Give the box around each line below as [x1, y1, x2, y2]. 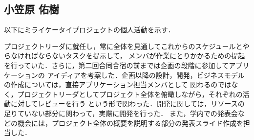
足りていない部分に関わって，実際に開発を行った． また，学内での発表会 [4, 108, 238, 118]
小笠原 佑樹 [4, 1, 60, 17]
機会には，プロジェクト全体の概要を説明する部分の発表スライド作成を [17, 117, 243, 128]
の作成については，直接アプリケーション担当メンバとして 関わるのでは [4, 79, 232, 90]
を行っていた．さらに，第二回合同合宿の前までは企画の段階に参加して [4, 60, 229, 70]
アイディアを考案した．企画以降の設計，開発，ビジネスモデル [47, 70, 245, 80]
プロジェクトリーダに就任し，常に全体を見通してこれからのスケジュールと [4, 41, 243, 51]
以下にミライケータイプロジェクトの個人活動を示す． [4, 24, 175, 35]
